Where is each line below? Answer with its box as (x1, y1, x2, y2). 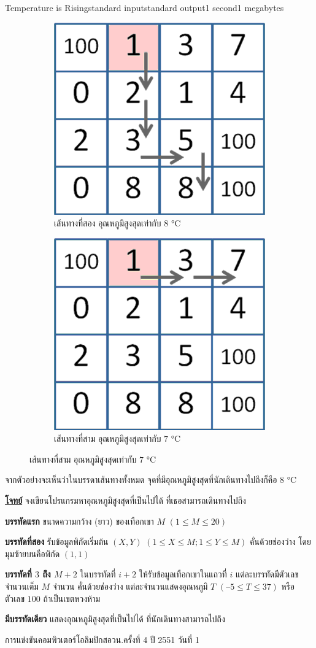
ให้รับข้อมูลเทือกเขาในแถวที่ (139, 568, 227, 580)
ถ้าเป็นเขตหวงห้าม (43, 592, 100, 604)
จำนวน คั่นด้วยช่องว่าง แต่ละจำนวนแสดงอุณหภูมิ (52, 579, 208, 592)
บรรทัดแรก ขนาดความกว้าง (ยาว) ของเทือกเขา (5, 514, 154, 527)
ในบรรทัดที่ (80, 568, 116, 580)
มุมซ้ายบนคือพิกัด (5, 547, 60, 560)
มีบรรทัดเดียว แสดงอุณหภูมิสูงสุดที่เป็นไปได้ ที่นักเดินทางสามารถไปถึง (5, 612, 225, 625)
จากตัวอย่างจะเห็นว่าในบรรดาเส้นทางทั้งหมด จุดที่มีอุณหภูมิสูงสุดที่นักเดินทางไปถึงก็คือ (5, 473, 277, 486)
